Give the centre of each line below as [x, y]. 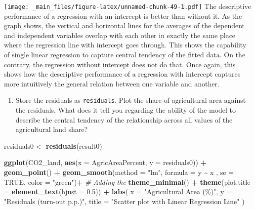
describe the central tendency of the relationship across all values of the [124, 119]
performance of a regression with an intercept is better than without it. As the [123, 16]
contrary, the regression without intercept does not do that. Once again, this [120, 64]
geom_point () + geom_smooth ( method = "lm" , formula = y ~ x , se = [119, 172]
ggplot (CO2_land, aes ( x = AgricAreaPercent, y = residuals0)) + [106, 162]
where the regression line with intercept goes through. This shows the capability [125, 45]
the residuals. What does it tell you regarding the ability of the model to [126, 110]
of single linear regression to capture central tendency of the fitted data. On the [125, 55]
